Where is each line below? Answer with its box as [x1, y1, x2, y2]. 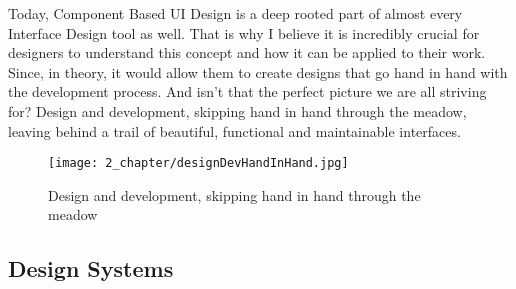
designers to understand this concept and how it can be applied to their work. [8, 42, 486, 63]
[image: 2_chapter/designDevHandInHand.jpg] [48, 156, 349, 171]
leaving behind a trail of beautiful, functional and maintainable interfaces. [8, 120, 461, 141]
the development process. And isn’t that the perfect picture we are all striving [8, 81, 487, 102]
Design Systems [8, 253, 174, 284]
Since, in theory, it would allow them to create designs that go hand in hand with [8, 61, 508, 82]
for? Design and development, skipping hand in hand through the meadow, [8, 100, 467, 121]
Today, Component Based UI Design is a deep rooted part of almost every [8, 3, 463, 23]
